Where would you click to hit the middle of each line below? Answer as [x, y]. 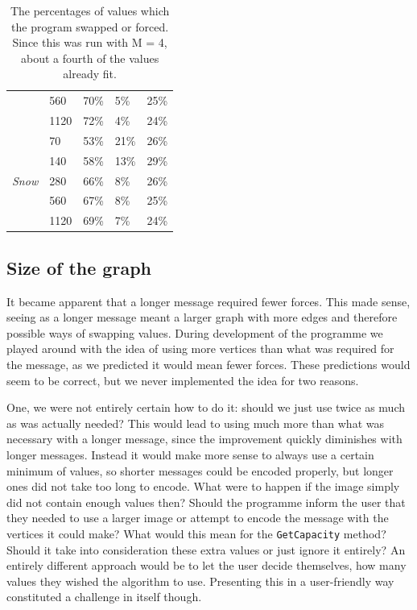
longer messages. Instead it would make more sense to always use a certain [190, 454]
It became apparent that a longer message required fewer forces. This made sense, [208, 301]
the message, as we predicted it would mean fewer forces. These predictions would [208, 364]
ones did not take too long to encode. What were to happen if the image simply [203, 486]
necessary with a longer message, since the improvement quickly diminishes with [204, 439]
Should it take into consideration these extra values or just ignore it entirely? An [206, 549]
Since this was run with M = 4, [90, 42]
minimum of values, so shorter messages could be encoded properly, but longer [200, 470]
